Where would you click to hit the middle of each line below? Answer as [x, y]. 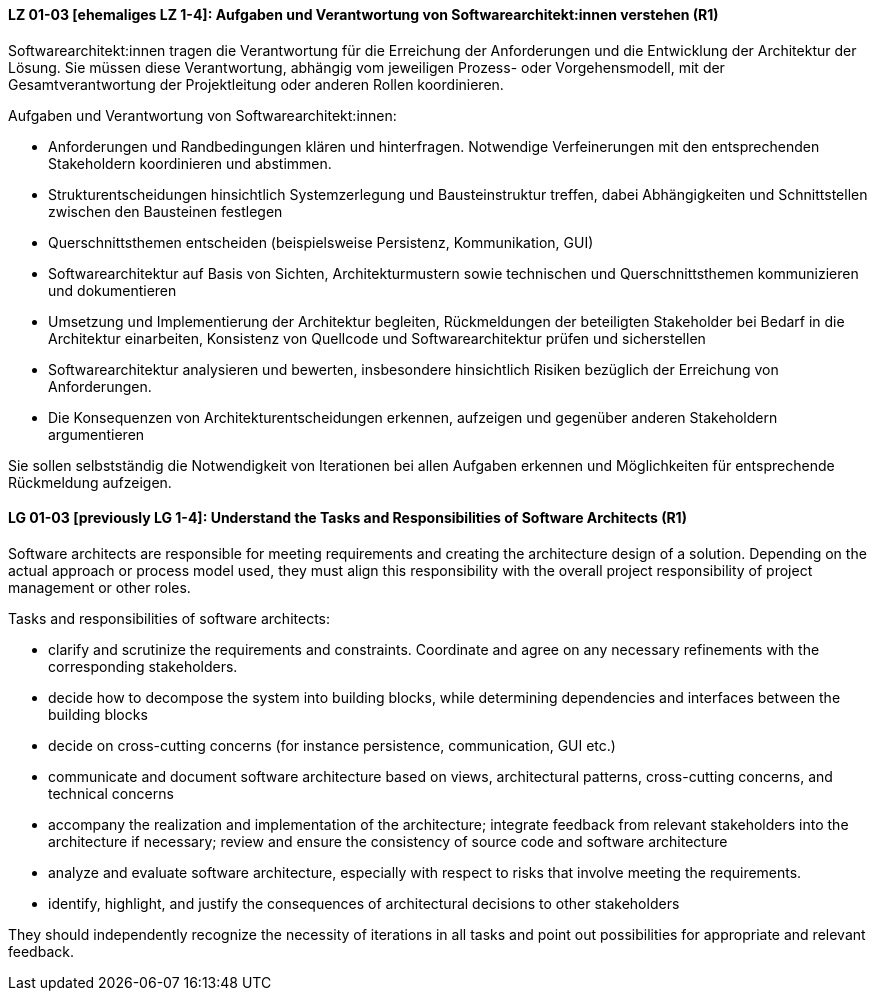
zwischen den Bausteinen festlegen [165, 211]
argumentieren [96, 434]
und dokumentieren [112, 290]
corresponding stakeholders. [143, 666]
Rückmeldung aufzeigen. [90, 482]
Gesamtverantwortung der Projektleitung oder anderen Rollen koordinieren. [256, 84]
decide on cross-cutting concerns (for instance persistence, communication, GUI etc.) [332, 745]
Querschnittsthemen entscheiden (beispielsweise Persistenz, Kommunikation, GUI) [321, 242]
